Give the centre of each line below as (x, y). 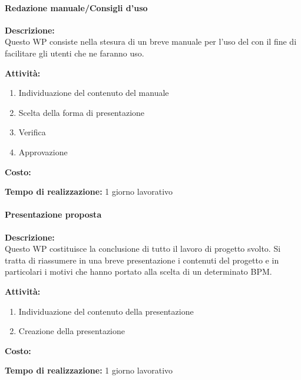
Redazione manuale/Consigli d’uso (76, 7)
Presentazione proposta (53, 214)
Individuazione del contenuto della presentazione (106, 311)
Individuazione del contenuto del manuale (94, 93)
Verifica (32, 132)
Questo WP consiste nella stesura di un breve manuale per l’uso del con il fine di (151, 41)
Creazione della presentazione (72, 331)
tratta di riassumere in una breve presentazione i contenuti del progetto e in (142, 260)
